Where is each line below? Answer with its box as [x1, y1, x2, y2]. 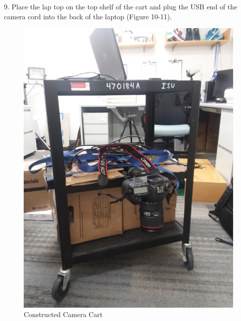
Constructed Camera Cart [24, 309, 103, 320]
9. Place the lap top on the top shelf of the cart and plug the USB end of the [4, 1, 238, 11]
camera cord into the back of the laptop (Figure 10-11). [4, 11, 172, 21]
